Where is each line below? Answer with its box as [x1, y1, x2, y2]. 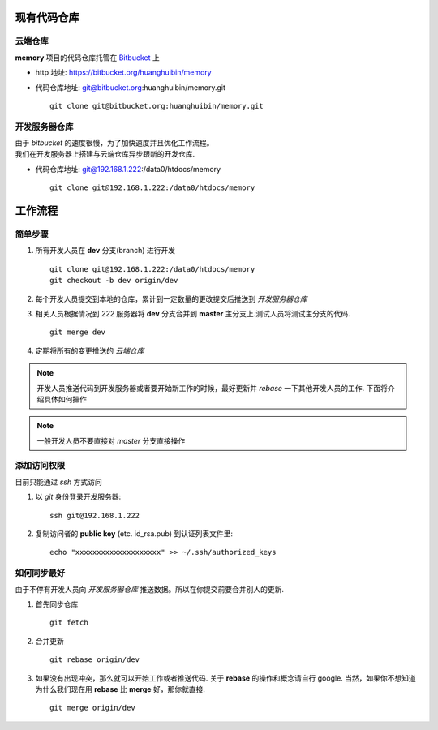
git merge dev [49, 328, 105, 337]
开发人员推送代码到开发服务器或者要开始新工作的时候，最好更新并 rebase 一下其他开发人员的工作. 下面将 [36, 383, 389, 393]
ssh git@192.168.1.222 [49, 511, 140, 520]
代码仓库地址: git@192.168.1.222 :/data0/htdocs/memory [35, 164, 221, 174]
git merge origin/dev [49, 703, 135, 713]
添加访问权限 [15, 460, 66, 471]
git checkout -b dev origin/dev [49, 276, 178, 286]
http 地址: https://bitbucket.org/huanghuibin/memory [35, 67, 212, 77]
